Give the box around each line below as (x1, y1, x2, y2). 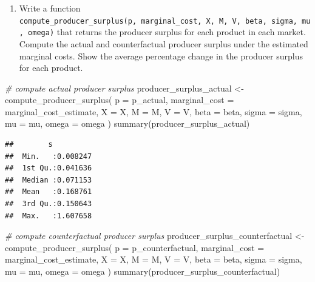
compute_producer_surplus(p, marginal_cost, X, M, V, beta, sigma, (19, 16, 297, 25)
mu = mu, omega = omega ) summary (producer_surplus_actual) (5, 117, 250, 130)
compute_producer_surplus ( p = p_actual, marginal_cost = (5, 93, 234, 106)
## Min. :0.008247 (5, 152, 92, 161)
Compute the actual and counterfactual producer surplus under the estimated (19, 37, 308, 50)
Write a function (19, 2, 81, 14)
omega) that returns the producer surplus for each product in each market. (28, 25, 306, 38)
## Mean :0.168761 (5, 187, 92, 196)
